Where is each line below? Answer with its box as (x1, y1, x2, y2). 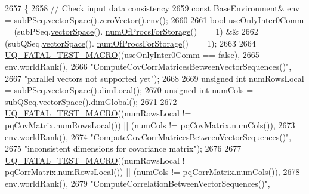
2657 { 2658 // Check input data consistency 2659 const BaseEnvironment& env (5, 2, 300, 14)
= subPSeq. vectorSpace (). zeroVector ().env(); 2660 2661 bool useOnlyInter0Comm (5, 13, 304, 26)
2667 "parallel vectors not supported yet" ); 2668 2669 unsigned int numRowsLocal (5, 72, 304, 84)
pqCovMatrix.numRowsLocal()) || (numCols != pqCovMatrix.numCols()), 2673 (5, 118, 295, 131)
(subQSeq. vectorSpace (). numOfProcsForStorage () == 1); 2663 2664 (5, 36, 256, 49)
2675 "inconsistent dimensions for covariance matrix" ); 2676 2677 (5, 142, 242, 155)
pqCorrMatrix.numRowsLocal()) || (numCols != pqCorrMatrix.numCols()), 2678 (5, 165, 300, 178)
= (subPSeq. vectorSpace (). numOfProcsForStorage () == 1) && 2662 (5, 25, 258, 38)
